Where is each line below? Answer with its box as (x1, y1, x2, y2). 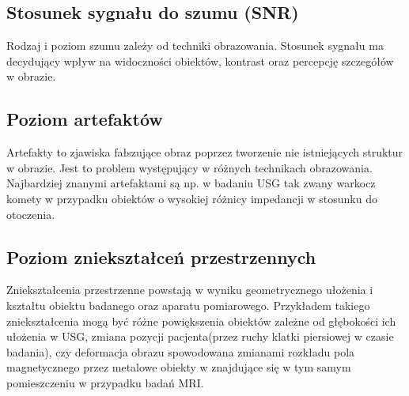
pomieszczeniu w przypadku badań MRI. (6, 374, 204, 390)
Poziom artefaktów (6, 107, 163, 131)
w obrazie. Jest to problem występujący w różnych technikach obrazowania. (6, 159, 373, 175)
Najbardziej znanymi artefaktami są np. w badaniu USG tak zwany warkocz (6, 175, 376, 191)
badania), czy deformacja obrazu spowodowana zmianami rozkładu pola (6, 343, 355, 360)
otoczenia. (6, 206, 55, 222)
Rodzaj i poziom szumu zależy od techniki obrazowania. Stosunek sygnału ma (6, 37, 384, 54)
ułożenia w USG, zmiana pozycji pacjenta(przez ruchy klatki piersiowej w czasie (6, 328, 394, 345)
